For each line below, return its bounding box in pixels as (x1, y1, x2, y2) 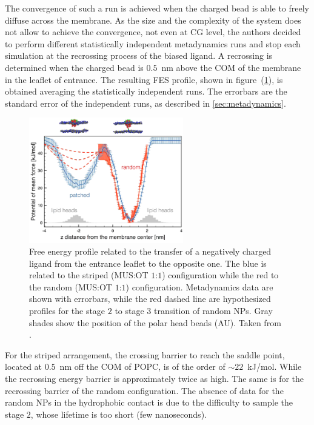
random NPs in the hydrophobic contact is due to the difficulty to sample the (5, 396, 293, 409)
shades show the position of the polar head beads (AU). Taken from (29, 316, 281, 329)
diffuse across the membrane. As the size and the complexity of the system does (5, 13, 301, 26)
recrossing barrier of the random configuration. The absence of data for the (5, 384, 284, 397)
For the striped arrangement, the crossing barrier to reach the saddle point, (5, 348, 285, 361)
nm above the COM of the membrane (161, 61, 301, 73)
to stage (115, 304, 144, 317)
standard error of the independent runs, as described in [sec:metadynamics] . (5, 96, 286, 109)
